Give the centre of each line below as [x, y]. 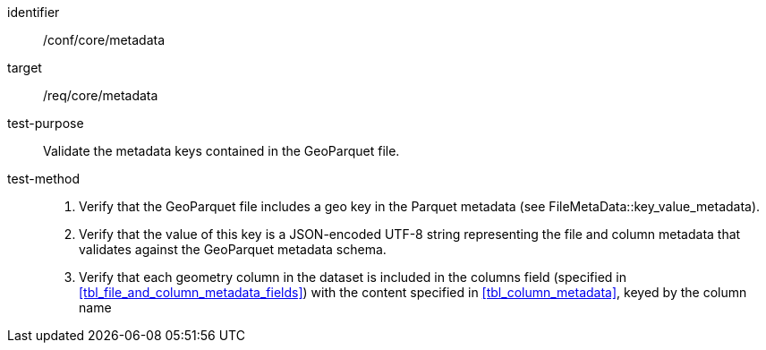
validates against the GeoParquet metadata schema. [233, 249]
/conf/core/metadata [104, 40]
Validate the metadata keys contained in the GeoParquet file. [221, 151]
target [25, 68]
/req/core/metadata [101, 95]
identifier [34, 12]
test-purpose [46, 123]
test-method [43, 179]
